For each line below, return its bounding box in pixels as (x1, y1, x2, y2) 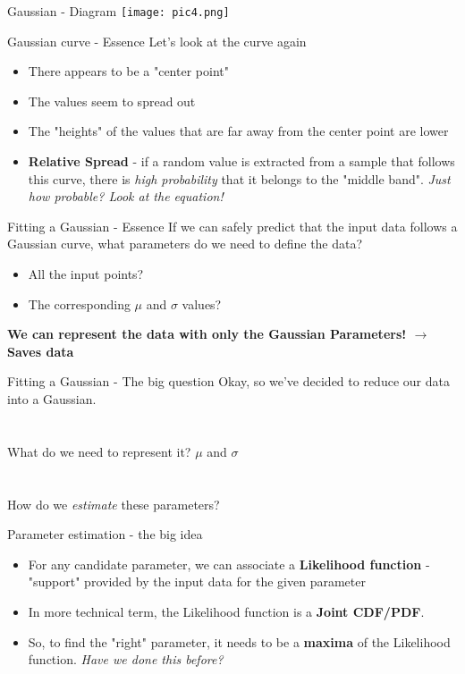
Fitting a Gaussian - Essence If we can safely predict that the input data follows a (7, 216, 458, 235)
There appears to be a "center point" (28, 62, 229, 80)
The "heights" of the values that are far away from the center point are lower (28, 122, 449, 140)
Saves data (7, 341, 74, 360)
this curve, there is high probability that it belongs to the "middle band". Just (28, 169, 451, 188)
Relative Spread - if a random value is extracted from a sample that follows (28, 152, 455, 171)
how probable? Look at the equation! (28, 187, 224, 206)
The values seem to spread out (28, 91, 196, 110)
